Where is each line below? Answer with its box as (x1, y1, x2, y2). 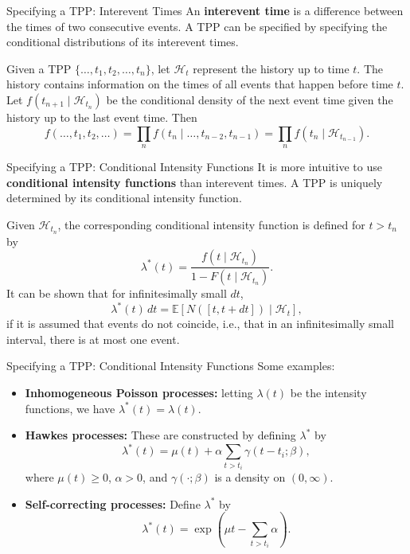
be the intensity (290, 384, 367, 400)
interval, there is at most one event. (6, 330, 180, 347)
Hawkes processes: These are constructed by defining (25, 427, 296, 443)
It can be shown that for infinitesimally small (6, 285, 227, 302)
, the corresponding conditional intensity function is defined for (57, 216, 365, 232)
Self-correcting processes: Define (25, 495, 201, 512)
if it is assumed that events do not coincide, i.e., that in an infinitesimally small (6, 315, 394, 332)
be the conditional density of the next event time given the (106, 91, 393, 107)
